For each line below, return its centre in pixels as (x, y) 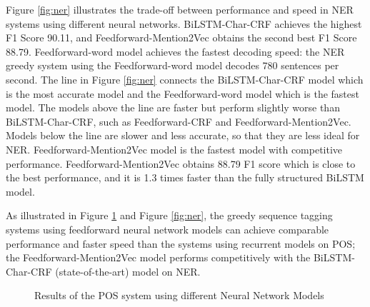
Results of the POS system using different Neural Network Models (179, 295)
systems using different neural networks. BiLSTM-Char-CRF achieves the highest (184, 23)
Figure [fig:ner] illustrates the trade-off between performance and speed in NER (180, 9)
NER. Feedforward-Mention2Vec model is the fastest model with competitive (174, 149)
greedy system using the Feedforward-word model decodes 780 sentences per (172, 65)
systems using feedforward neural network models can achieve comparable (167, 229)
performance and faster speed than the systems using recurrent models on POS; (181, 243)
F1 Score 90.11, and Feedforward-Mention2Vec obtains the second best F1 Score (181, 37)
